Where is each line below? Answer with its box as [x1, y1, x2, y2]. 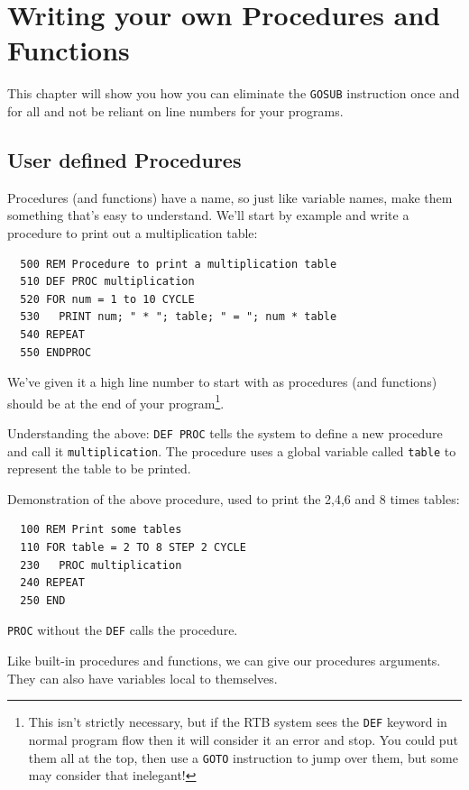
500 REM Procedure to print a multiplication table [20, 257, 337, 271]
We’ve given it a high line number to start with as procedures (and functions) [7, 372, 437, 391]
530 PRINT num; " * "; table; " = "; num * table [20, 310, 337, 324]
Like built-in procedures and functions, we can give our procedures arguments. [7, 651, 441, 670]
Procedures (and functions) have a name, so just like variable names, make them [7, 188, 453, 207]
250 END [20, 593, 66, 607]
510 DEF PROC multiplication [20, 275, 195, 289]
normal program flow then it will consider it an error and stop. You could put [28, 730, 458, 749]
